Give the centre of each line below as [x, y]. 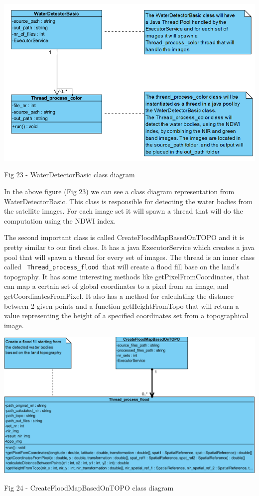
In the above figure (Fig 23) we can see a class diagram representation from [119, 191]
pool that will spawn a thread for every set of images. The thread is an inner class [129, 257]
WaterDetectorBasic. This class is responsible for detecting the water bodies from [128, 201]
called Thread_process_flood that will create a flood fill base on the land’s [122, 267]
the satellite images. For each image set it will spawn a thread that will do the [124, 211]
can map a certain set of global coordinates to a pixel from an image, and [116, 286]
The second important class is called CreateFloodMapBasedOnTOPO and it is [124, 237]
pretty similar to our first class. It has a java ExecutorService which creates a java [129, 247]
